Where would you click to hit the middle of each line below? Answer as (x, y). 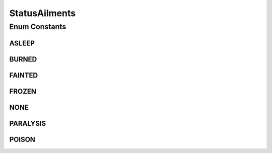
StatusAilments (42, 13)
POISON (22, 139)
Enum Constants (38, 27)
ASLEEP (22, 43)
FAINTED (23, 75)
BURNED (23, 59)
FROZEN (23, 91)
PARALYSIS (28, 123)
